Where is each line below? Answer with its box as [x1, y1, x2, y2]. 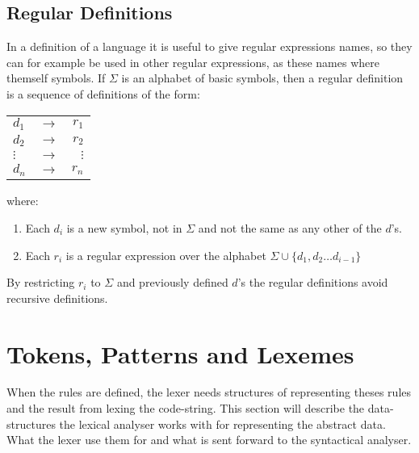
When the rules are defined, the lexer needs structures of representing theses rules [6, 384, 412, 401]
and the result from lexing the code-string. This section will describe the [6, 400, 365, 417]
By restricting [6, 274, 75, 291]
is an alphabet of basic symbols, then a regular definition [121, 69, 404, 86]
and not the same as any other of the [198, 219, 382, 236]
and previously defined [116, 274, 228, 291]
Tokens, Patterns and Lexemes [6, 337, 354, 370]
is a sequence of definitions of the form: [6, 85, 200, 102]
